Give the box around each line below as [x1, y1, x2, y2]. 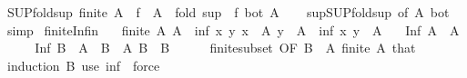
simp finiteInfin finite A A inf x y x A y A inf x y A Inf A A [6, 20, 460, 39]
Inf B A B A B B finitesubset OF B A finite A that [35, 38, 416, 57]
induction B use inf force [6, 55, 160, 74]
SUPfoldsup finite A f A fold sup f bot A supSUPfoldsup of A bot [6, 3, 450, 21]
